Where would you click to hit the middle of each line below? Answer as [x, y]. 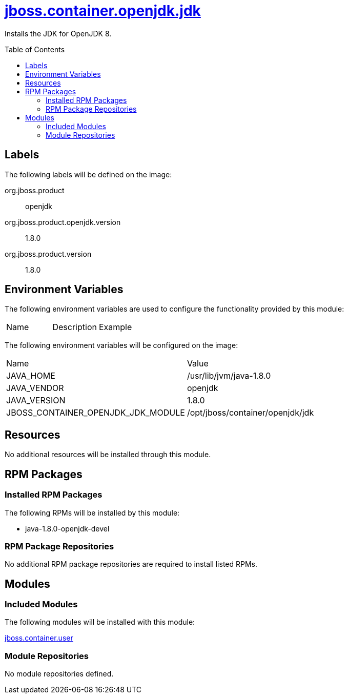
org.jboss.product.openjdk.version [63, 222]
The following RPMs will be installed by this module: [92, 512]
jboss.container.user [39, 638]
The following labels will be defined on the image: [88, 174]
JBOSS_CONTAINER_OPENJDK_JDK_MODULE [96, 413]
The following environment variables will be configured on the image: [121, 345]
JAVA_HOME [31, 376]
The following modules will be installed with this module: [100, 622]
